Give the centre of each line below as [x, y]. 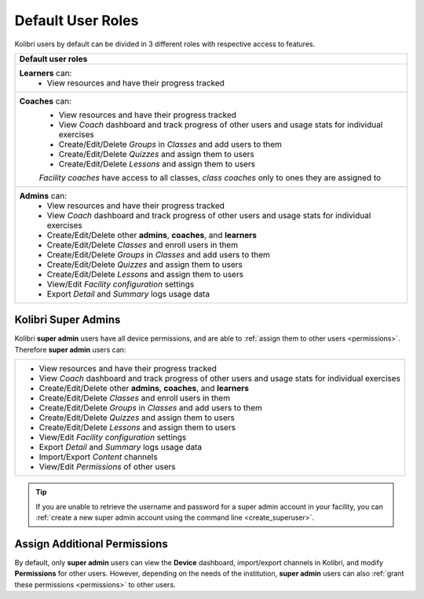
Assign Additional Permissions [91, 544]
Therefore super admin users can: [70, 349]
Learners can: [46, 73]
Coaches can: [46, 100]
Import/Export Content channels [98, 457]
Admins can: [43, 195]
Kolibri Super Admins [68, 320]
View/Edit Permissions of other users [107, 467]
